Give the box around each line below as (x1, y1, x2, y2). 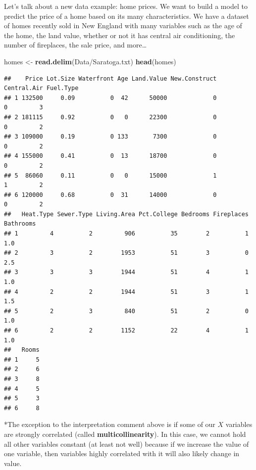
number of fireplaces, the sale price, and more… (4, 40, 147, 50)
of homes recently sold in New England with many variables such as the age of (4, 20, 242, 31)
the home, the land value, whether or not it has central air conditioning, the (4, 30, 235, 40)
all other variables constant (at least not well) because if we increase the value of (4, 438, 249, 449)
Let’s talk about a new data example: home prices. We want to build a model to (4, 1, 248, 11)
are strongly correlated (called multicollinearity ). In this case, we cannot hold (4, 428, 246, 439)
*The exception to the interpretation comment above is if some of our (4, 419, 215, 429)
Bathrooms (4, 220, 36, 228)
